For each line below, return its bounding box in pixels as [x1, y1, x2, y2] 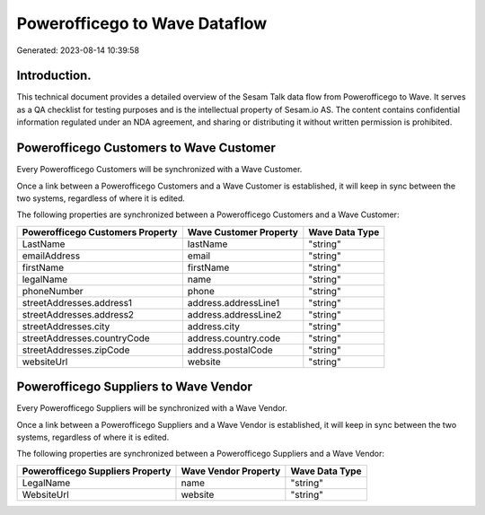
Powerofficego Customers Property [22, 225, 178, 238]
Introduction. [16, 68, 92, 83]
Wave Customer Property [187, 225, 298, 238]
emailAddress [22, 249, 81, 262]
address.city [187, 319, 241, 332]
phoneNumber [22, 284, 84, 297]
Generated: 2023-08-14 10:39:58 [16, 45, 139, 56]
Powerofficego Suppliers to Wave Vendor [16, 380, 253, 395]
